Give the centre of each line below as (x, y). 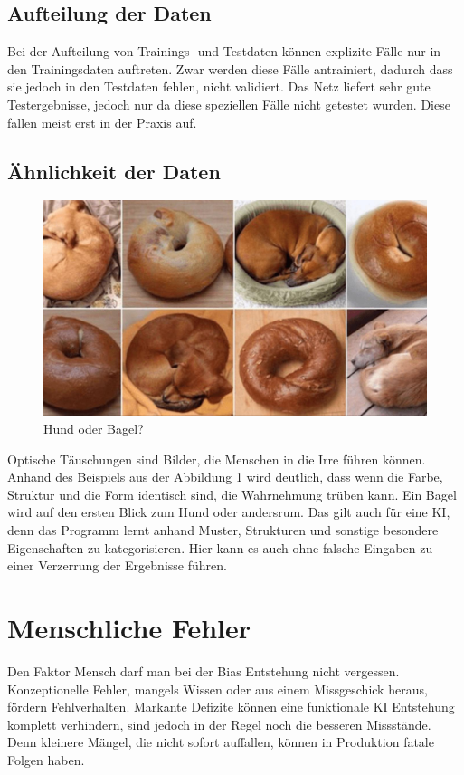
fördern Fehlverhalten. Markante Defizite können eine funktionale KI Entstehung (231, 707)
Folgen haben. (46, 759)
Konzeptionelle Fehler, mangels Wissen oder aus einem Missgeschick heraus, (218, 689)
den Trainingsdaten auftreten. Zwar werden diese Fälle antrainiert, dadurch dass (230, 68)
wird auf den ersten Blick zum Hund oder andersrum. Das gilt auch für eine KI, (229, 512)
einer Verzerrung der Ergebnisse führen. (117, 565)
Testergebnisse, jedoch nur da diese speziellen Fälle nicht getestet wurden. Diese (229, 104)
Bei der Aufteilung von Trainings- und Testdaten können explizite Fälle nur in (224, 51)
